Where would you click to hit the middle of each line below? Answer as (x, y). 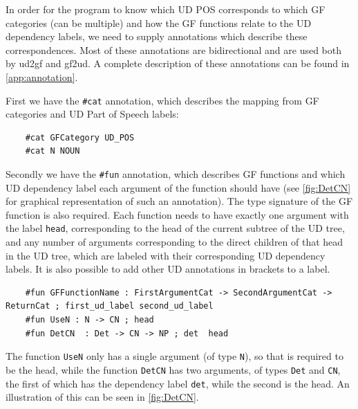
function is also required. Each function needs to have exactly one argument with (177, 214)
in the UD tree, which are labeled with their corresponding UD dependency (166, 255)
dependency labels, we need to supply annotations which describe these (157, 36)
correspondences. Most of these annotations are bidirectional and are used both (174, 49)
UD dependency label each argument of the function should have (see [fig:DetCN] (178, 187)
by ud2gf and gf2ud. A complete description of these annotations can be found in (178, 63)
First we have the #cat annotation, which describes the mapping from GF (162, 100)
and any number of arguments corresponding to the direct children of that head (175, 242)
